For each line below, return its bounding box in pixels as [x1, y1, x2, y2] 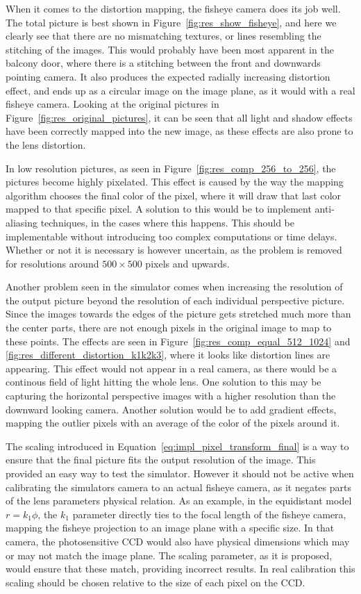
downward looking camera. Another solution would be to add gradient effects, [6, 402, 337, 416]
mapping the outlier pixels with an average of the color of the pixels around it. [6, 415, 340, 430]
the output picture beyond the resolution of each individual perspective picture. [6, 292, 345, 307]
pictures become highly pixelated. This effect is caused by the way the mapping [6, 174, 344, 189]
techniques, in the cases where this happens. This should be [40, 215, 294, 229]
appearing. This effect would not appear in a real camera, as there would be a [6, 361, 337, 375]
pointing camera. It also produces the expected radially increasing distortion [6, 69, 330, 83]
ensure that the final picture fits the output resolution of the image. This [6, 452, 316, 467]
